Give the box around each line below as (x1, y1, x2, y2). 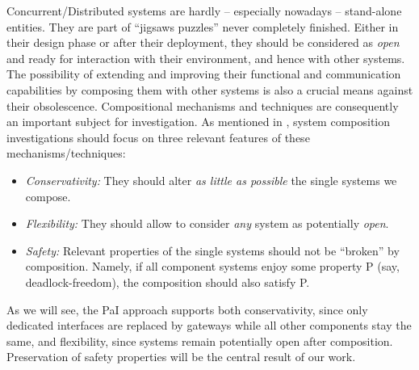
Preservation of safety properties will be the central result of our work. (6, 348, 356, 365)
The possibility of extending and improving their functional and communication (6, 65, 401, 82)
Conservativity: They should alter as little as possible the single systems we (25, 171, 397, 188)
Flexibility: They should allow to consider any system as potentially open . (25, 215, 389, 232)
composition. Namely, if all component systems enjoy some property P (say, (25, 258, 400, 275)
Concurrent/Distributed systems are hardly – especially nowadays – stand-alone (6, 2, 402, 19)
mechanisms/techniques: (6, 145, 126, 162)
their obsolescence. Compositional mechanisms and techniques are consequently (6, 97, 399, 114)
